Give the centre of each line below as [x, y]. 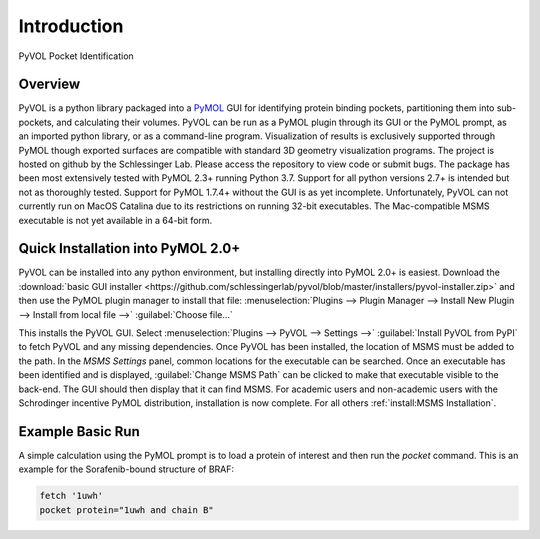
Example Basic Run [79, 431]
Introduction [71, 26]
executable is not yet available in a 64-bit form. [115, 220]
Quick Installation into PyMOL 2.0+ [129, 248]
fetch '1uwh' [71, 496]
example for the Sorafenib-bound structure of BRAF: [126, 469]
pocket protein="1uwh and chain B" [126, 509]
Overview [49, 84]
